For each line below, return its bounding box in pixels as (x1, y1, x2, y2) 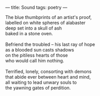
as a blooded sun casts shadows (5, 47, 74, 53)
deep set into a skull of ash (5, 25, 62, 31)
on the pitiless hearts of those (5, 52, 68, 58)
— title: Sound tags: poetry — (5, 5, 67, 10)
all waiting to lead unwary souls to (5, 79, 77, 85)
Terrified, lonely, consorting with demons (5, 68, 92, 75)
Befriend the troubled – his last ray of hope (5, 41, 95, 47)
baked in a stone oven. (5, 31, 53, 36)
